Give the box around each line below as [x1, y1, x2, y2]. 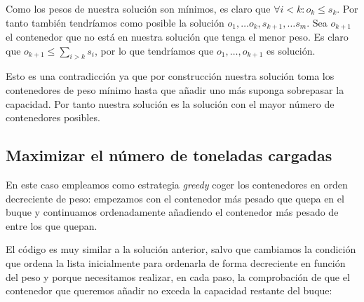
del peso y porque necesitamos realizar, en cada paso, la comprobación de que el [6, 269, 350, 284]
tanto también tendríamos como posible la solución [6, 15, 224, 29]
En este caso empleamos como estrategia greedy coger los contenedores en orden [6, 177, 348, 192]
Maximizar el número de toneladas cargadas [6, 144, 332, 166]
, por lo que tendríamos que [95, 43, 214, 57]
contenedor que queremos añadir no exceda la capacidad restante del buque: [6, 283, 332, 298]
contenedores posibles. [6, 110, 100, 125]
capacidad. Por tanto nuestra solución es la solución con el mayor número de [6, 96, 335, 111]
